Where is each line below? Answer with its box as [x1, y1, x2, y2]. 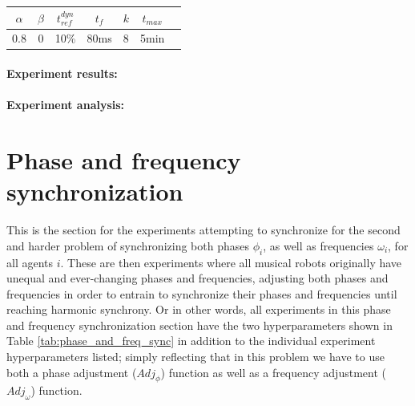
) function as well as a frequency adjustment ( [160, 363, 386, 380]
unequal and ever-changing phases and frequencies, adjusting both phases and [6, 270, 389, 286]
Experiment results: [6, 65, 118, 82]
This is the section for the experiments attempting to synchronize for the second [6, 221, 401, 238]
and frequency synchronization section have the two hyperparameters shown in [6, 316, 393, 333]
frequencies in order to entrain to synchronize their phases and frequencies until [6, 285, 397, 302]
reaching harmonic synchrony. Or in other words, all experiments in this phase [6, 301, 391, 318]
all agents [6, 254, 54, 270]
